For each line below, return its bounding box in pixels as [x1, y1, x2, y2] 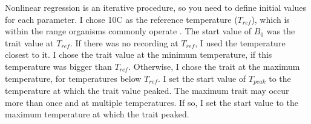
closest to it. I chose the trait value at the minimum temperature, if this [5, 48, 272, 61]
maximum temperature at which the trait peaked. [5, 108, 189, 120]
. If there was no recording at [70, 36, 178, 49]
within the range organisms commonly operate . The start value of [5, 25, 252, 37]
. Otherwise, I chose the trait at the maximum [128, 60, 300, 72]
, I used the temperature [195, 36, 286, 49]
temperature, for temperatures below [5, 72, 142, 84]
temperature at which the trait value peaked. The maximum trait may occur [5, 84, 289, 97]
